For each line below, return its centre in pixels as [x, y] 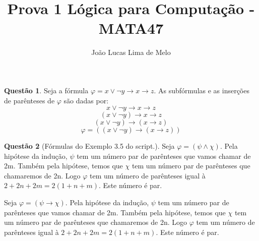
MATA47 [131, 28]
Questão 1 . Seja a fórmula [46, 90]
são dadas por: [86, 100]
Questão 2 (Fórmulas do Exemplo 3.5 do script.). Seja [89, 146]
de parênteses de [29, 100]
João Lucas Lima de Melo [131, 52]
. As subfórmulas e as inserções [202, 90]
